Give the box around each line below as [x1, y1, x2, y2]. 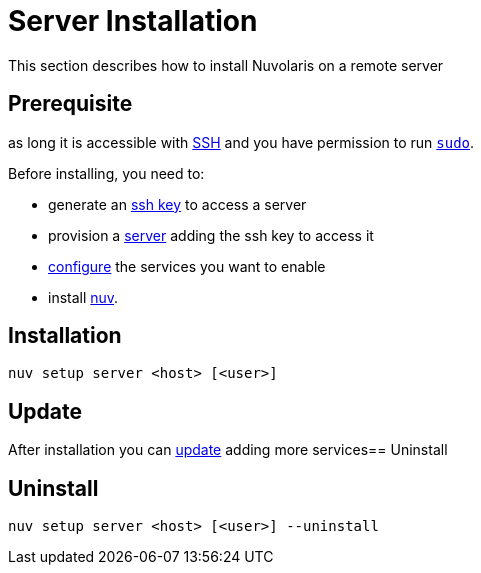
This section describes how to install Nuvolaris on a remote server [8, 56, 444, 74]
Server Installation [8, 4, 258, 38]
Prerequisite [8, 91, 133, 117]
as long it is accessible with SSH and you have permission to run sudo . [8, 133, 475, 151]
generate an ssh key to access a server [48, 195, 307, 213]
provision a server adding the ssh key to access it [48, 226, 374, 244]
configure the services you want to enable [48, 257, 326, 275]
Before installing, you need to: [8, 164, 205, 182]
